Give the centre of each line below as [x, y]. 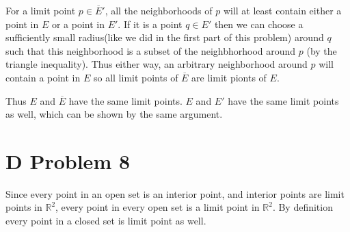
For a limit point [41, 10]
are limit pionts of [229, 77]
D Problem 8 [68, 160]
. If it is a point [150, 24]
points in [24, 207]
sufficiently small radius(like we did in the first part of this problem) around [165, 37]
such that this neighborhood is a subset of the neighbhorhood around [151, 50]
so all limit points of [136, 77]
